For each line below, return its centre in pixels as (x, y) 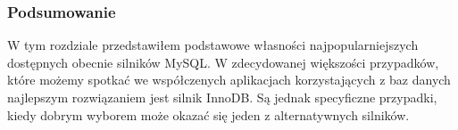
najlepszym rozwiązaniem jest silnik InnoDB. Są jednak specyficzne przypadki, (222, 97)
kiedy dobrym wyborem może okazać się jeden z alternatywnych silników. (208, 114)
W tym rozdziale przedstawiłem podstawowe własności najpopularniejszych (213, 45)
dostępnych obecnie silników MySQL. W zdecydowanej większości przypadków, (223, 62)
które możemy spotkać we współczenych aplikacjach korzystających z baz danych (229, 80)
